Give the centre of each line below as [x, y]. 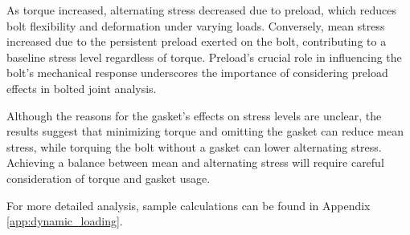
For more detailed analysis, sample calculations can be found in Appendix [189, 205]
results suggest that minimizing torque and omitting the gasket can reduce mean [205, 131]
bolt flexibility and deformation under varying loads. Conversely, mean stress [196, 25]
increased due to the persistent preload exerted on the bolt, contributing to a [197, 41]
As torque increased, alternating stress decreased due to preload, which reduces [201, 10]
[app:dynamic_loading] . [65, 221]
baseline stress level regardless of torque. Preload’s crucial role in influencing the [204, 57]
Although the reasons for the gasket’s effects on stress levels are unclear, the [194, 115]
